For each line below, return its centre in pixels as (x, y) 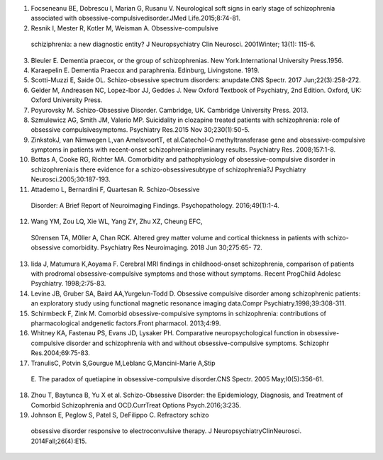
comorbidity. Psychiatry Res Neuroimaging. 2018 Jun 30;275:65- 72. (162, 247)
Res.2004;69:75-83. (60, 353)
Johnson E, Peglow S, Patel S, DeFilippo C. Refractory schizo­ (120, 415)
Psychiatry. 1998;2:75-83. (68, 284)
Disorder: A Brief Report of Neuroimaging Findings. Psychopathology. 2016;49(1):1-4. (155, 206)
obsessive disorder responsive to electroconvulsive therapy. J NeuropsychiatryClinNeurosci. (166, 431)
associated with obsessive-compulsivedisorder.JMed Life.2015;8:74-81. (136, 18)
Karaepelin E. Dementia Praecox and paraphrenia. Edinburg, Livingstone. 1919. (145, 70)
